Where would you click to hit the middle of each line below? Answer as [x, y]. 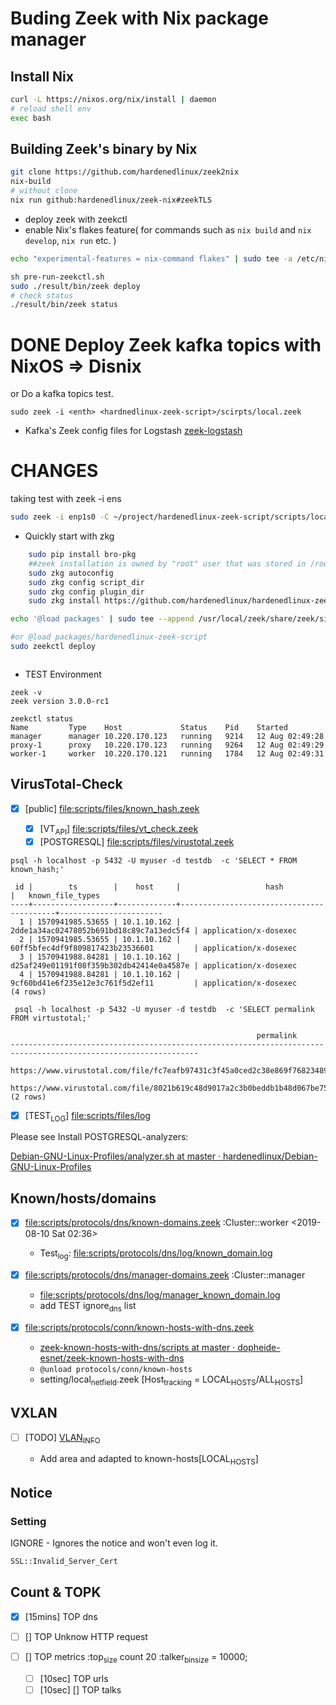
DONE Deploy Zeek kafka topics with [166, 344]
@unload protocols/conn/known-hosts [116, 1370]
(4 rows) [28, 992]
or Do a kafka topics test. [62, 394]
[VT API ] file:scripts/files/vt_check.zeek [119, 829]
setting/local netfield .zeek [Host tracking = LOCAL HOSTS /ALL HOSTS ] [171, 1380]
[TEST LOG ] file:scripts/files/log [87, 1116]
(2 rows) [28, 1097]
